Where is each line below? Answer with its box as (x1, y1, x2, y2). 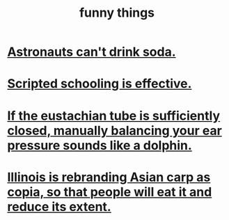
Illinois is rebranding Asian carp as (7, 169, 211, 185)
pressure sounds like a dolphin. (7, 137, 193, 153)
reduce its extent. (7, 198, 111, 214)
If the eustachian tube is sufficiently (7, 108, 221, 123)
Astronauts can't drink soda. (7, 44, 176, 60)
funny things (79, 5, 155, 21)
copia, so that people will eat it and (7, 184, 212, 200)
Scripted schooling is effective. (7, 76, 192, 92)
